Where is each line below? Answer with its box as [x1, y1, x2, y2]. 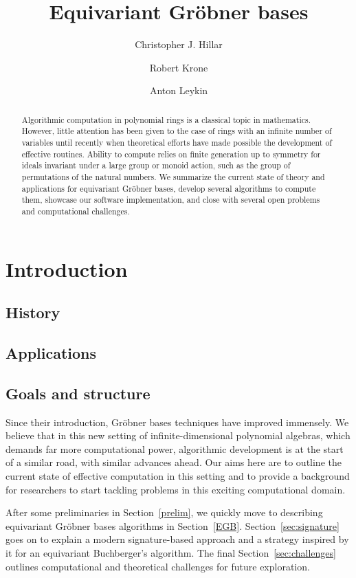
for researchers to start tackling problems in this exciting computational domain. [5, 482, 346, 496]
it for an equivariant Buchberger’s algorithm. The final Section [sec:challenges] [5, 545, 336, 559]
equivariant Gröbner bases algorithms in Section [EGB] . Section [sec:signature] [5, 518, 340, 533]
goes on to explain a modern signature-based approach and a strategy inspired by [5, 532, 349, 546]
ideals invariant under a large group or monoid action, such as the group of [21, 159, 291, 171]
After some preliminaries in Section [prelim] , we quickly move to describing [5, 505, 323, 520]
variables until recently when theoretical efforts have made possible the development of [21, 137, 333, 148]
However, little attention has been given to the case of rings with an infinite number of [21, 125, 332, 137]
